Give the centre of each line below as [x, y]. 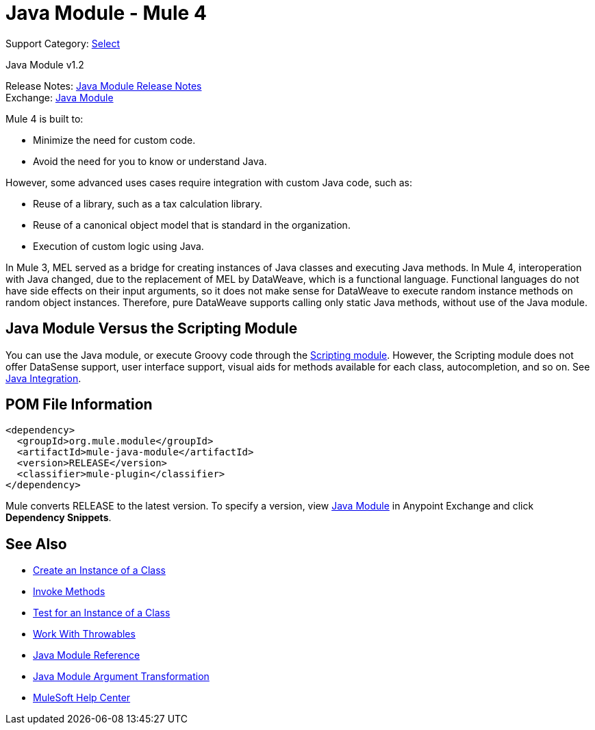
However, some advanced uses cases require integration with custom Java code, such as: [209, 182]
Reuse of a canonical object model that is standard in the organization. [192, 225]
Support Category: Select [63, 43]
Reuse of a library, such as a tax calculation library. [148, 203]
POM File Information [79, 405]
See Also [36, 544]
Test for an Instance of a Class [102, 613]
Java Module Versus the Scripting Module [152, 329]
